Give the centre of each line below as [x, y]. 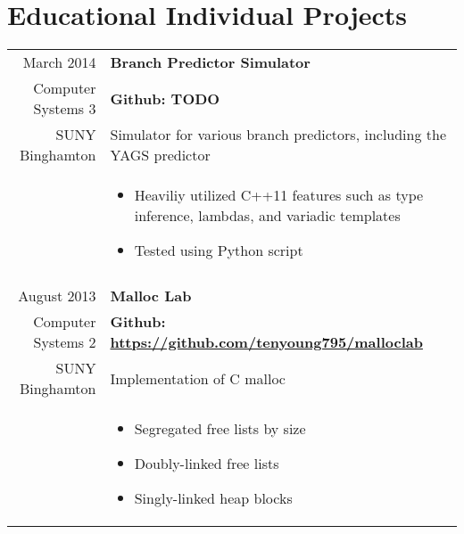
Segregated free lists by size [220, 429]
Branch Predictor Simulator [210, 62]
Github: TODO [165, 98]
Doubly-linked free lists [207, 464]
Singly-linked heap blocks [213, 498]
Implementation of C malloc [198, 378]
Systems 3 [65, 109]
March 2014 [59, 62]
